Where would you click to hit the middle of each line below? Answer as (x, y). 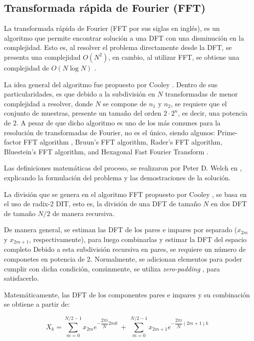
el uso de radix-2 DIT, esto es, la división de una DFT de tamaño (103, 204)
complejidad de (27, 67)
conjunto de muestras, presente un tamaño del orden (83, 113)
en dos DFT (229, 204)
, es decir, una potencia (213, 113)
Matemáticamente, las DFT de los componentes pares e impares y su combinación (127, 294)
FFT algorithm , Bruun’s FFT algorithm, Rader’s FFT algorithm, (123, 142)
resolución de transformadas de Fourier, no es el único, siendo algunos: (110, 132)
